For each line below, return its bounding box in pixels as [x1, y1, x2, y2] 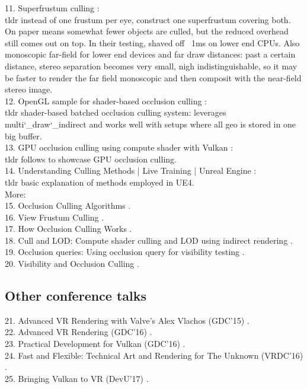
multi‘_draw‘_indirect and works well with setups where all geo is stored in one [5, 117, 296, 130]
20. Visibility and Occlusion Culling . [5, 257, 139, 270]
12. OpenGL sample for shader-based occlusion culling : [5, 94, 207, 107]
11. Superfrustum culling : [5, 2, 100, 14]
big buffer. [5, 129, 42, 142]
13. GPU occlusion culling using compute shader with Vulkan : [5, 141, 234, 154]
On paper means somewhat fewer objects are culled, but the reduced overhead [5, 25, 289, 37]
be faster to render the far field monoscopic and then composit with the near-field [5, 71, 302, 84]
